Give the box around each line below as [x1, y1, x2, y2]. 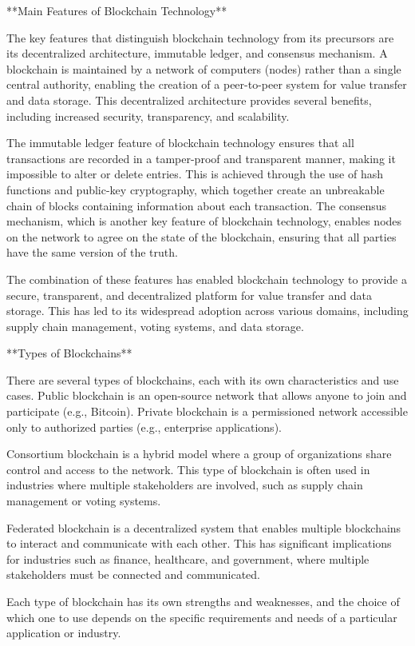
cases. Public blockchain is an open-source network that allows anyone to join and [6, 387, 407, 404]
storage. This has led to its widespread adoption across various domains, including [6, 302, 409, 319]
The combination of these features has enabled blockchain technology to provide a [6, 270, 407, 287]
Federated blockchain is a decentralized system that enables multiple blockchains [6, 519, 401, 536]
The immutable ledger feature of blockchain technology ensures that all [6, 134, 354, 151]
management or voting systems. [6, 492, 161, 509]
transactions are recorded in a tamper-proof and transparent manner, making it [6, 150, 396, 166]
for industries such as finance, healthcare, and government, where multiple [6, 550, 370, 567]
